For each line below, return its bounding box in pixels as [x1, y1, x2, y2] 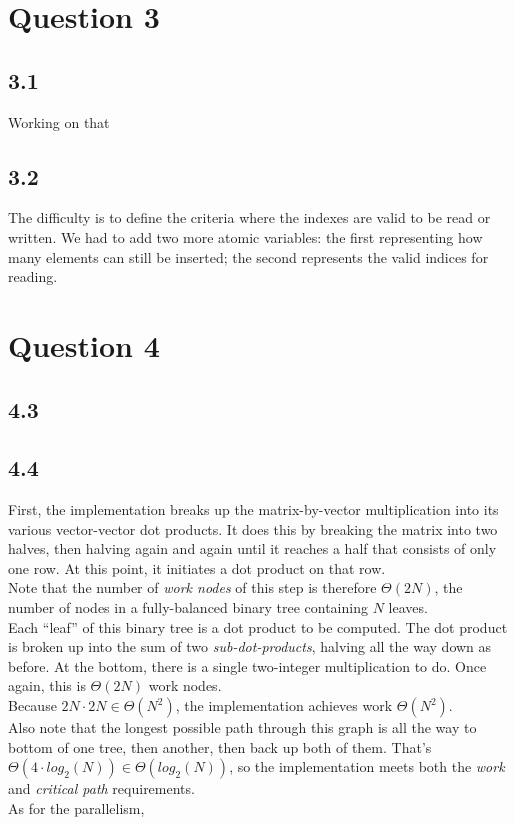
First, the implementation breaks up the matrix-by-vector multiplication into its [8, 499, 499, 520]
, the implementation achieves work [175, 695, 393, 716]
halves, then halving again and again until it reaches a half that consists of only [8, 538, 497, 559]
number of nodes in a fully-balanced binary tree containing [8, 597, 368, 618]
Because [8, 695, 57, 716]
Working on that [8, 111, 110, 132]
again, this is [8, 675, 86, 696]
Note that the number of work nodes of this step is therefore [8, 577, 377, 598]
